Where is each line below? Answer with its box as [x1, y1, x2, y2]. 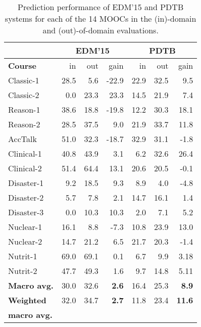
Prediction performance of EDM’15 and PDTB [18, 1, 184, 13]
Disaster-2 [8, 192, 44, 203]
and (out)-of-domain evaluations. [42, 24, 159, 36]
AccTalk [8, 133, 37, 145]
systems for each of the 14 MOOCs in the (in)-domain [5, 13, 196, 24]
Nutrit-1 [8, 250, 37, 262]
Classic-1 [8, 74, 39, 86]
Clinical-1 [8, 148, 42, 159]
